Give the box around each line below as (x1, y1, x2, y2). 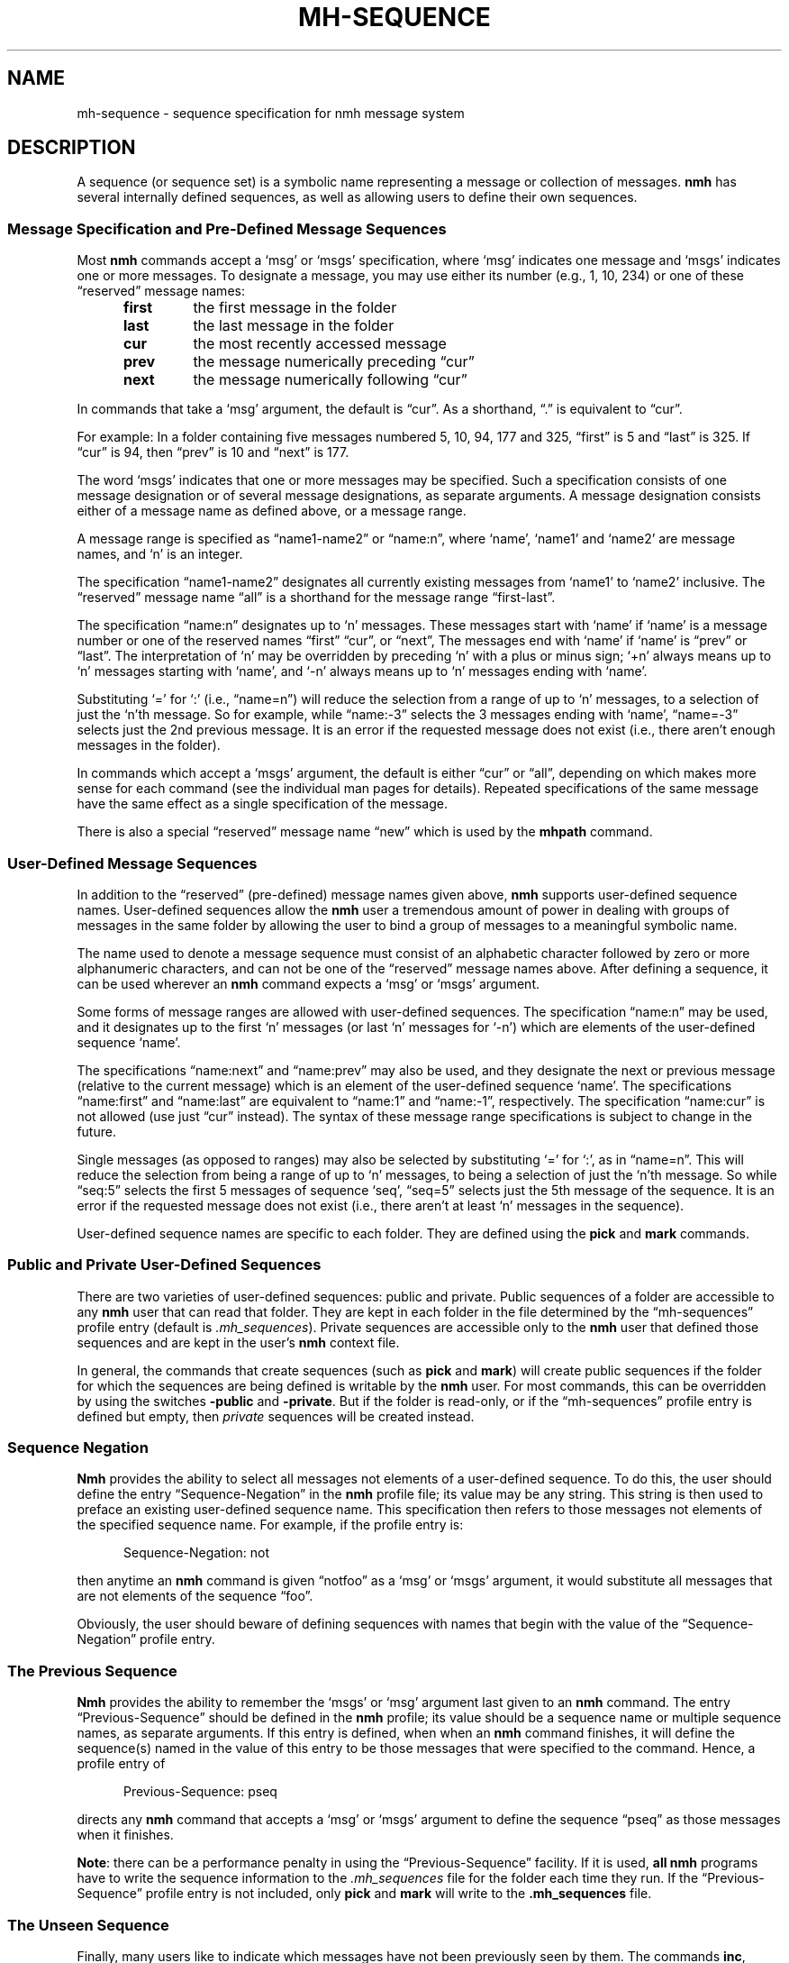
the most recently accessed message (193, 334, 447, 353)
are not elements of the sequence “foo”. (77, 1588, 313, 1604)
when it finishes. (77, 1827, 174, 1843)
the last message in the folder (193, 316, 394, 335)
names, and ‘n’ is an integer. (77, 546, 243, 562)
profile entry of (77, 1756, 166, 1772)
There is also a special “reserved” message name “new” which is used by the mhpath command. (77, 824, 653, 840)
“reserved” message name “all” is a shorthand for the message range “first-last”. (77, 589, 556, 606)
